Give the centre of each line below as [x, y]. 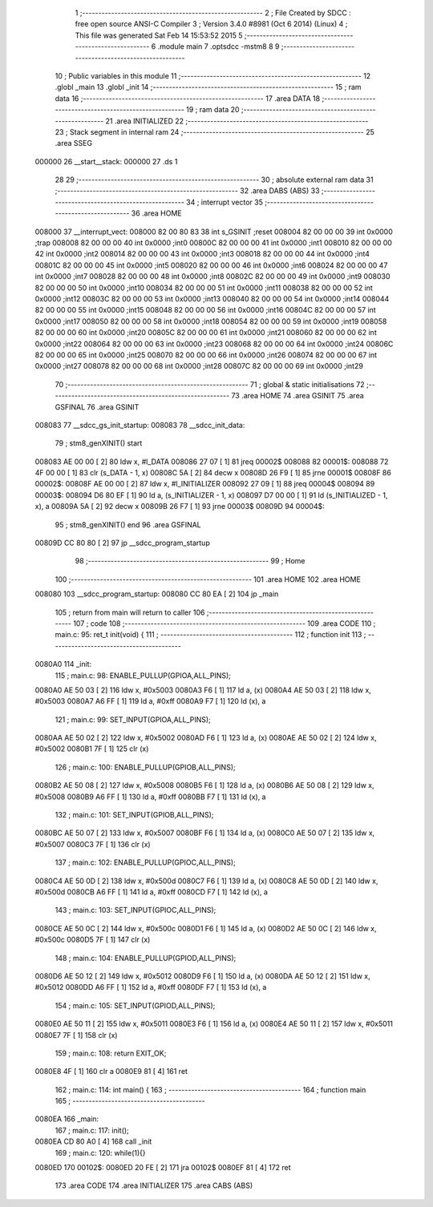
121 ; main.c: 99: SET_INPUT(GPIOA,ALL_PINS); [133, 719]
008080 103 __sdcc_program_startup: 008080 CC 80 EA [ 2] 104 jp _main [157, 594]
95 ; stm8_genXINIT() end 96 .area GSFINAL [128, 524]
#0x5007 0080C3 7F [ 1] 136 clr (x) [93, 844]
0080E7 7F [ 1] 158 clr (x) [76, 1035]
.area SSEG [73, 143]
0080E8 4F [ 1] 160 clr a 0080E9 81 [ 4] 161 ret [111, 1072]
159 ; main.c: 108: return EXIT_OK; [111, 1053]
